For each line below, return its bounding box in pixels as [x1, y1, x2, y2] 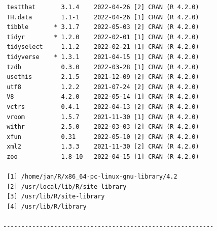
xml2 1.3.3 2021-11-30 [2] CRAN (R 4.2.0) [7, 143, 199, 151]
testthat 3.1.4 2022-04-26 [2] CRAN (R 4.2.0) [7, 4, 199, 11]
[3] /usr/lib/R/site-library [7, 193, 105, 200]
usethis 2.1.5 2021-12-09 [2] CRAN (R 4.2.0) [7, 73, 199, 81]
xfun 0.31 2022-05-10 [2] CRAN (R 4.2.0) [7, 133, 199, 140]
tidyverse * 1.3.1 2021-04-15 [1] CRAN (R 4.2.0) [7, 53, 199, 61]
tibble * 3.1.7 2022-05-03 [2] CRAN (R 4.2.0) [7, 23, 199, 31]
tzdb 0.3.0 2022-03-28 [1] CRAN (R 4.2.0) [7, 63, 199, 71]
